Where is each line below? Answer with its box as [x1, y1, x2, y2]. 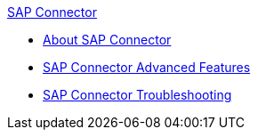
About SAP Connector [43, 32, 172, 47]
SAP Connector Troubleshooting [43, 87, 232, 102]
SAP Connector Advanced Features [43, 60, 251, 75]
